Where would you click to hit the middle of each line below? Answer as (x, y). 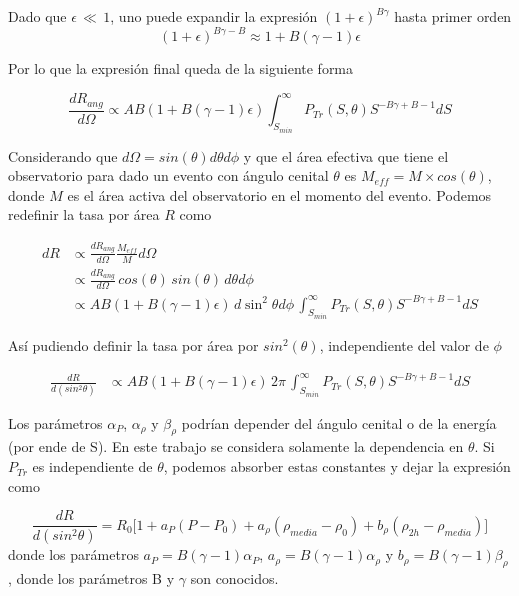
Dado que (37, 16)
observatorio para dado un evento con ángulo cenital (168, 175)
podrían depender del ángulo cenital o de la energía (339, 422)
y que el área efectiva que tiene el (346, 155)
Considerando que (63, 155)
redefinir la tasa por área (84, 214)
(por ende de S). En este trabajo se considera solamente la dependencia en (236, 446)
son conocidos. (234, 577)
